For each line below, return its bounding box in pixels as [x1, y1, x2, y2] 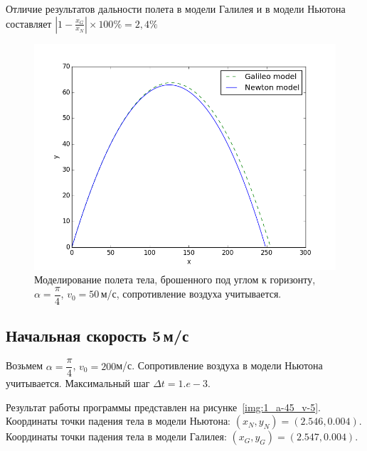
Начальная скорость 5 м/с [6, 325, 189, 347]
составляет [6, 16, 52, 31]
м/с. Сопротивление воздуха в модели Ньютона [116, 358, 323, 373]
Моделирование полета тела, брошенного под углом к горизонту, [34, 272, 316, 287]
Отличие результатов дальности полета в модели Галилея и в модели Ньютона [6, 1, 346, 16]
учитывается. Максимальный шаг [6, 376, 150, 391]
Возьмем [6, 358, 43, 373]
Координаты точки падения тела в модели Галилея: [6, 429, 227, 444]
